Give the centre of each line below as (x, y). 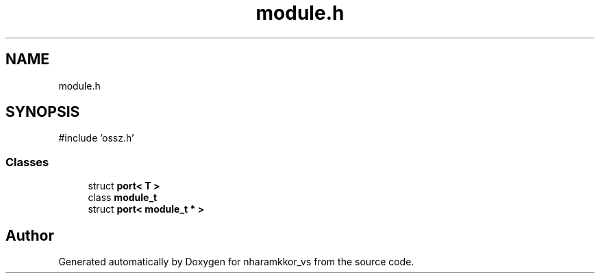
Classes (27, 162)
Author (30, 235)
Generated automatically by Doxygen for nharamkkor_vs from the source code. (236, 262)
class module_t (123, 198)
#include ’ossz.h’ (96, 138)
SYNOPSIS (43, 112)
